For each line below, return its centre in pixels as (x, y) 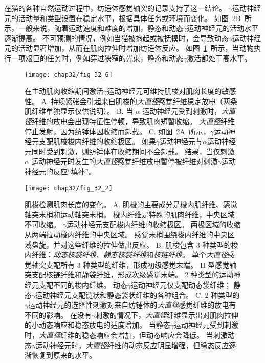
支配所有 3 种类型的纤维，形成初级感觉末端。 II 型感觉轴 (141, 264)
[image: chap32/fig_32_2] (69, 188)
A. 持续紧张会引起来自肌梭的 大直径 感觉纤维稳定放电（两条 (139, 101)
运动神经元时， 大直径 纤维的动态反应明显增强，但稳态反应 (132, 345)
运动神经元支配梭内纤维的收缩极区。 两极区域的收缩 (153, 224)
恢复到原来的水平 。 (64, 355)
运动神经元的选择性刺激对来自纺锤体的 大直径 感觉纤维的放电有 (132, 305)
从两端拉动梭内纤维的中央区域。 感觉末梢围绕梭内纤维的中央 (126, 234)
